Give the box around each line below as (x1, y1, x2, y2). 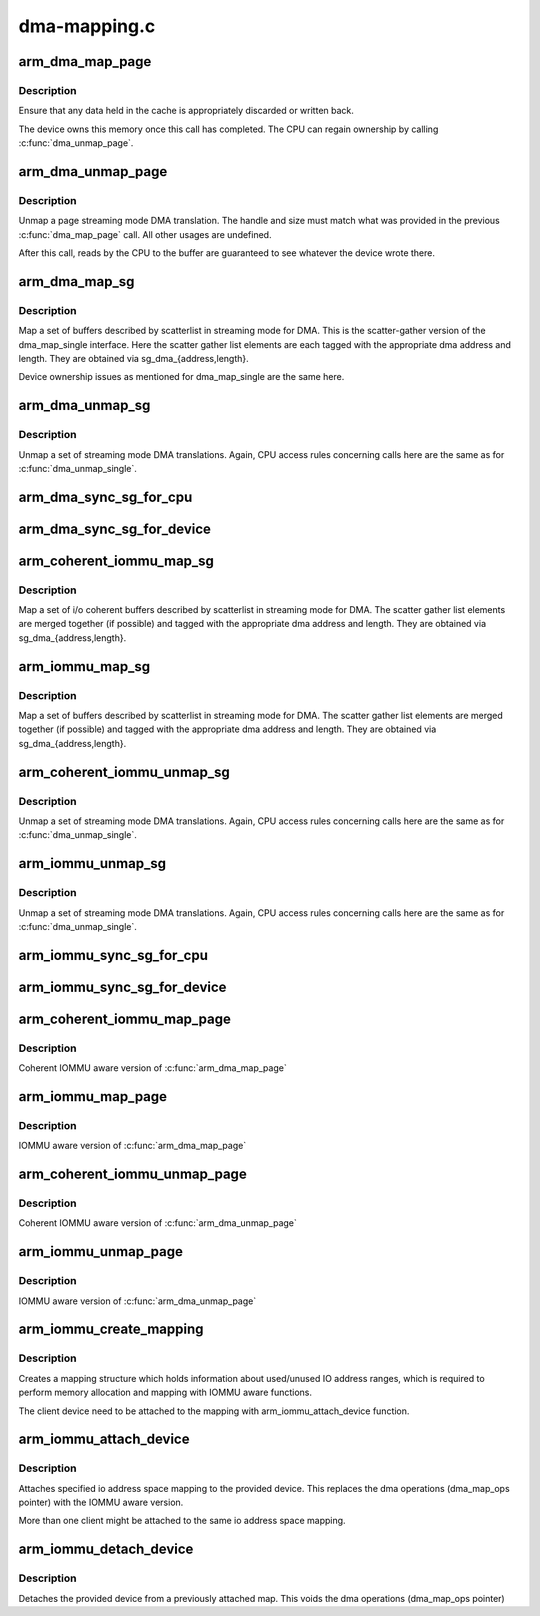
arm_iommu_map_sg (18, 658, 150, 675)
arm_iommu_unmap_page (18, 1243, 184, 1260)
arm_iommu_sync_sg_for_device (18, 978, 227, 995)
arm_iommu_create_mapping (18, 1321, 204, 1338)
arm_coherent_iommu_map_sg (18, 552, 215, 569)
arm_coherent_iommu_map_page (18, 1010, 232, 1027)
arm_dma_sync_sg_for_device (18, 520, 212, 537)
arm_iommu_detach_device (18, 1541, 194, 1558)
